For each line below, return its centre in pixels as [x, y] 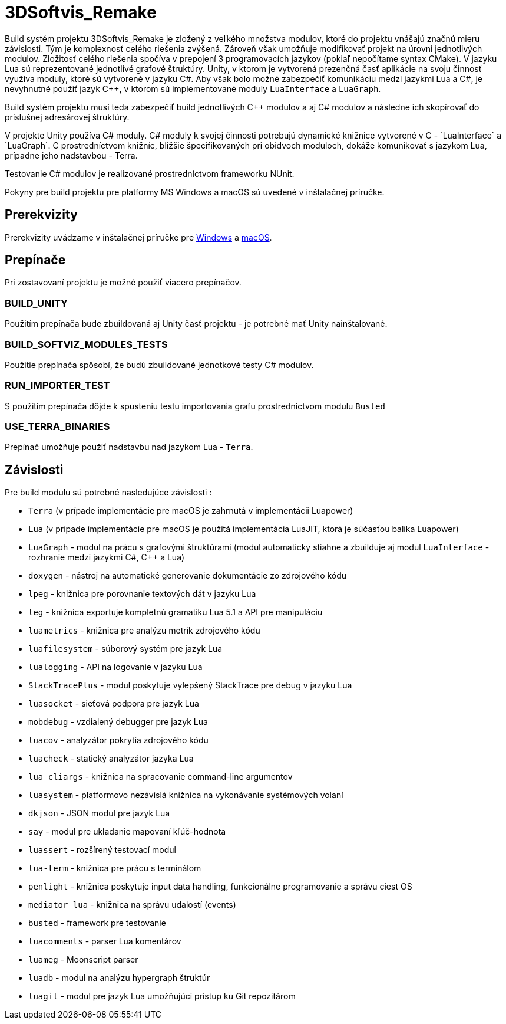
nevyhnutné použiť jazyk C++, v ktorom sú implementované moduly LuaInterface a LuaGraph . [193, 88]
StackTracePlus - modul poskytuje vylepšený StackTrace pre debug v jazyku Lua [190, 685]
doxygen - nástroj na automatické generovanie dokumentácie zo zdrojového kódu [188, 576]
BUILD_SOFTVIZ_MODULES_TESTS [86, 344]
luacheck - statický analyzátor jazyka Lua [111, 759]
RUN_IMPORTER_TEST [57, 385]
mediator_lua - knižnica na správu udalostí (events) [132, 905]
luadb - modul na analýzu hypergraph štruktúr [119, 978]
